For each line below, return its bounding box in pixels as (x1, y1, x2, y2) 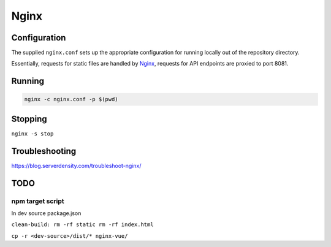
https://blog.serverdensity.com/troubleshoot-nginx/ (11, 162, 142, 169)
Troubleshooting (11, 146, 77, 156)
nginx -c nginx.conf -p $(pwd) (24, 96, 119, 103)
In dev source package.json (11, 210, 82, 217)
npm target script (11, 197, 64, 205)
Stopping (11, 113, 47, 124)
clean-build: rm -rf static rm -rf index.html (11, 221, 154, 228)
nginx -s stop (11, 130, 54, 137)
